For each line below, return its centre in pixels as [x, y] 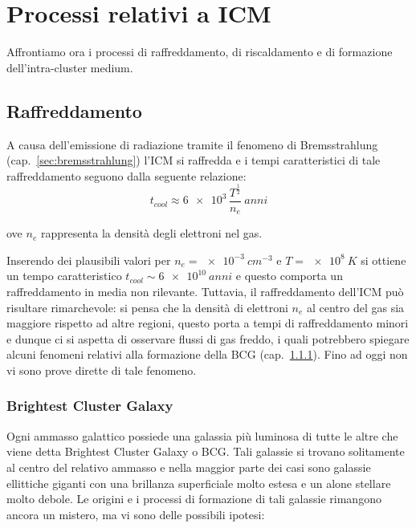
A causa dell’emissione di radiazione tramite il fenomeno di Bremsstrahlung [192, 144]
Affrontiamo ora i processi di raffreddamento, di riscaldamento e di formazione [200, 52]
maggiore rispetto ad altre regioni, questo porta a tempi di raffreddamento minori [208, 323]
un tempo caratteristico [64, 276]
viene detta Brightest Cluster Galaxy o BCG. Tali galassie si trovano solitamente [206, 451]
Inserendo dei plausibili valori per [89, 260]
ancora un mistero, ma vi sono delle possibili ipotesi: [136, 514]
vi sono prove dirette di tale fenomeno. [102, 370]
